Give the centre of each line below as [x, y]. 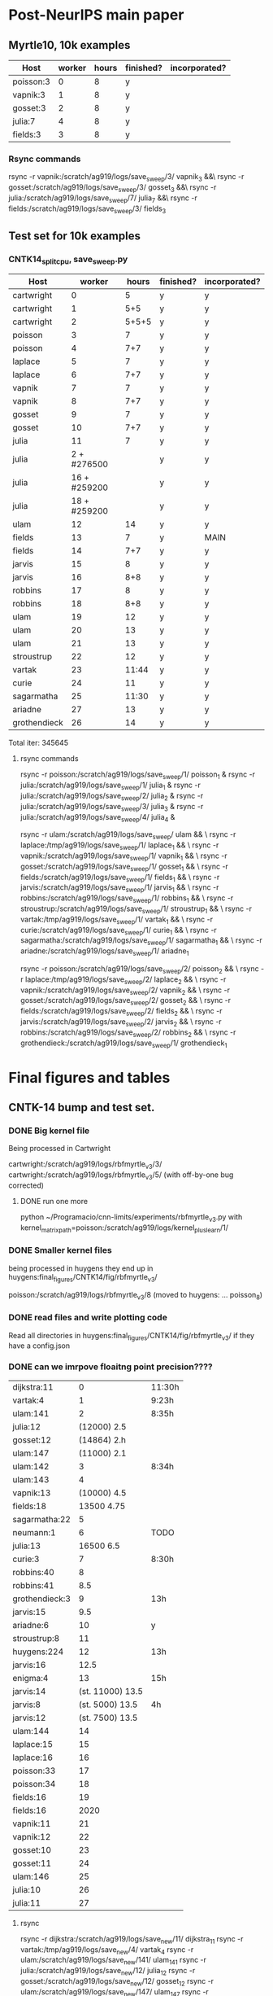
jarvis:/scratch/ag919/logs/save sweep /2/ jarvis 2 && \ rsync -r [121, 1022]
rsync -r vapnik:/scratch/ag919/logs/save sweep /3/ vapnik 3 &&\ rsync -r [126, 178]
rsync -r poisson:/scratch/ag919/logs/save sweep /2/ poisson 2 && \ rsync [139, 969]
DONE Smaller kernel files [60, 1250]
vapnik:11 [32, 1823]
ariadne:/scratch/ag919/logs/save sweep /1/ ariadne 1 [104, 952]
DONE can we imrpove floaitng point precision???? [110, 1367]
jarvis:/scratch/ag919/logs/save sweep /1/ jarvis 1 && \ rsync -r [119, 889]
